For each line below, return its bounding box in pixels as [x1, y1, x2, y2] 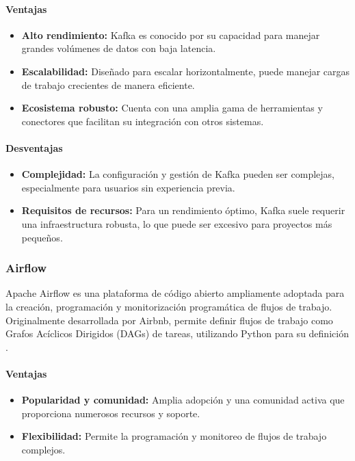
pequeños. [21, 230, 63, 244]
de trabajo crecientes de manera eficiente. [21, 77, 195, 92]
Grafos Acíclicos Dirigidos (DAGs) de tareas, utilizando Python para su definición [5, 326, 349, 341]
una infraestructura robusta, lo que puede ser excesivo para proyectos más [21, 216, 332, 230]
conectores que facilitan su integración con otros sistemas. [21, 114, 264, 128]
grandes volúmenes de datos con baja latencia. [21, 41, 216, 55]
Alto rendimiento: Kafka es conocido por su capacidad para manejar [21, 27, 320, 42]
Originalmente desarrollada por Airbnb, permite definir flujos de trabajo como [5, 313, 333, 327]
